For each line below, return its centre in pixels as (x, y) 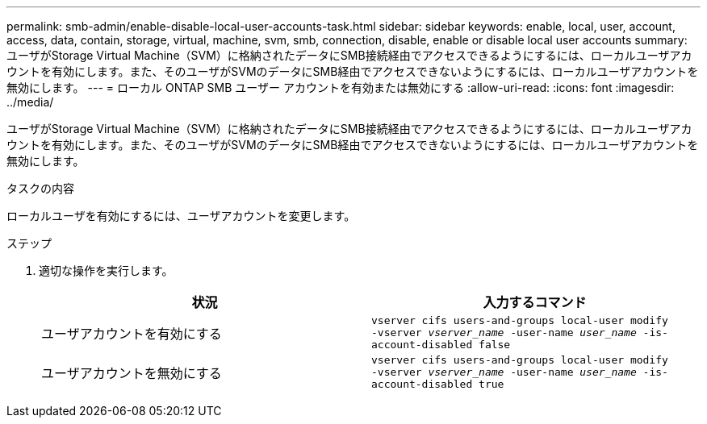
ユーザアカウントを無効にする (132, 373)
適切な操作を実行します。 (106, 270)
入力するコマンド (535, 302)
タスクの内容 (40, 188)
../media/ (30, 102)
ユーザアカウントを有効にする (132, 333)
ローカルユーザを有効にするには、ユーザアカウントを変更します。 (181, 216)
